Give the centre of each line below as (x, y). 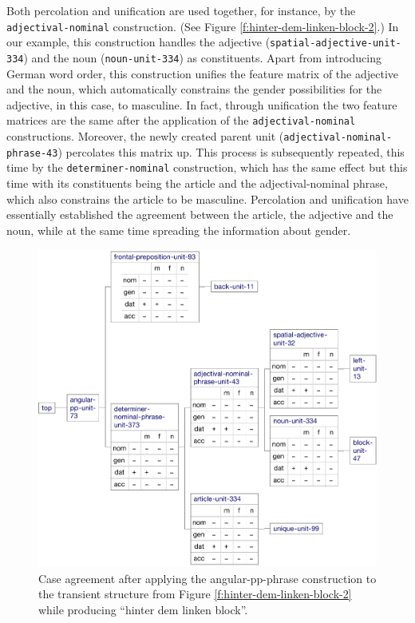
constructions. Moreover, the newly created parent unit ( (145, 136)
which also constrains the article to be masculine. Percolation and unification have (207, 198)
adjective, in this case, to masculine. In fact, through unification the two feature (202, 104)
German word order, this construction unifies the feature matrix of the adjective (203, 73)
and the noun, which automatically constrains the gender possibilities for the (194, 89)
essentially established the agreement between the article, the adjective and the (200, 214)
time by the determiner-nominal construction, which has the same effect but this (207, 167)
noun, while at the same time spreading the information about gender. (179, 230)
